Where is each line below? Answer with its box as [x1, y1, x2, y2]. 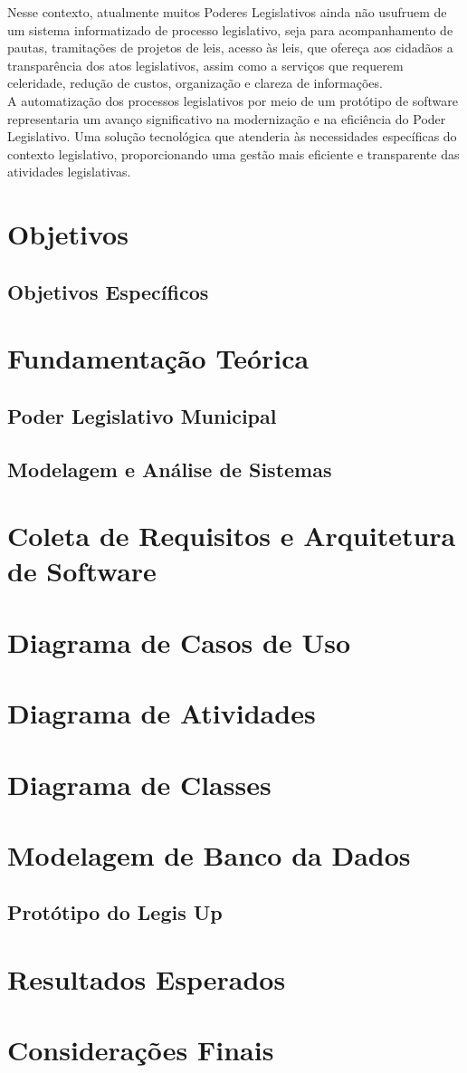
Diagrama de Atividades [7, 695, 316, 732]
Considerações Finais [7, 1031, 274, 1068]
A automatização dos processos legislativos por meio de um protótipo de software [7, 91, 459, 110]
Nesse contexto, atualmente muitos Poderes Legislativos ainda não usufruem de [7, 3, 447, 21]
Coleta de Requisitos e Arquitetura [7, 517, 456, 554]
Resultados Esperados [7, 961, 286, 998]
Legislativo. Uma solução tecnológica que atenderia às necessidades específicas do [7, 127, 457, 146]
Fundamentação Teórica [7, 340, 310, 377]
